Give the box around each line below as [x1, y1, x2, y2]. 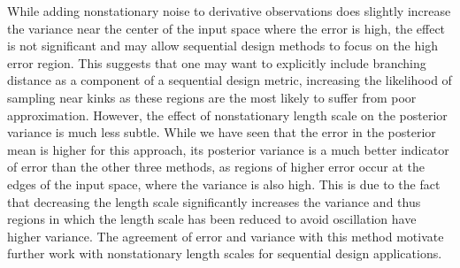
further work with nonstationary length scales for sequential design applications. [7, 244, 442, 263]
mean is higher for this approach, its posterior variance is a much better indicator [7, 140, 449, 158]
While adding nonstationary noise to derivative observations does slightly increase [7, 2, 451, 19]
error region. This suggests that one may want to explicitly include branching [7, 53, 426, 72]
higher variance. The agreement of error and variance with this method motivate [7, 226, 444, 245]
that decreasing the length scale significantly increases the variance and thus [7, 192, 421, 211]
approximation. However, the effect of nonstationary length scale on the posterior [7, 105, 448, 124]
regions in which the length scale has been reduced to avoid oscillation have [7, 210, 417, 228]
